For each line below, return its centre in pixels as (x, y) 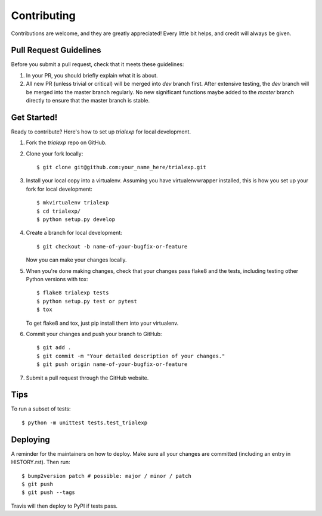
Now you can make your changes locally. (76, 260)
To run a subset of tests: (41, 409)
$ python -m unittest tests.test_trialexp (85, 422)
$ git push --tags (49, 492)
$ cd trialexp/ (59, 211)
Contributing (43, 15)
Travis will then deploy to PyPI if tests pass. (64, 506)
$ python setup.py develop (76, 220)
